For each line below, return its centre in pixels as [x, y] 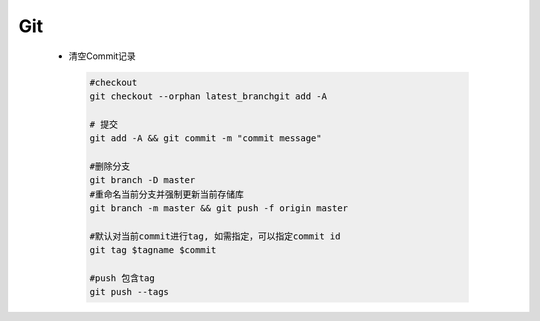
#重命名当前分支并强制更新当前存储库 [167, 194]
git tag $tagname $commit [153, 250]
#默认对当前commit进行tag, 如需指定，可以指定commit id [215, 236]
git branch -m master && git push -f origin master [219, 208]
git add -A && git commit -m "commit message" [205, 138]
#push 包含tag [122, 278]
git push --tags [129, 292]
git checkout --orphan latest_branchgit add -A [208, 96]
